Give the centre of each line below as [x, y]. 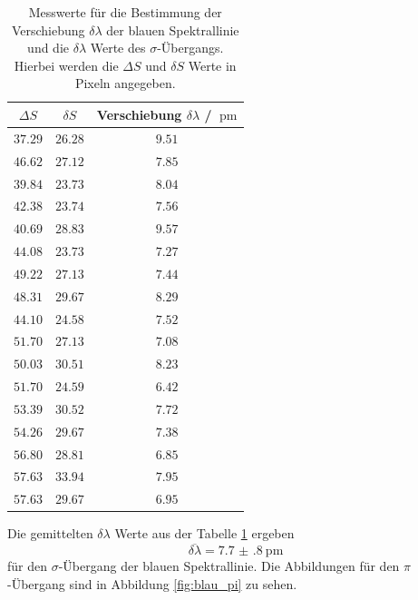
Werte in [212, 65]
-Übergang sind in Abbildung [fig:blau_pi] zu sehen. [152, 583]
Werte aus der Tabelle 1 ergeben [204, 533]
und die [48, 48]
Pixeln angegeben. [125, 83]
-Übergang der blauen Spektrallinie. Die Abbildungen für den [229, 566]
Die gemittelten [50, 533]
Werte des [118, 48]
